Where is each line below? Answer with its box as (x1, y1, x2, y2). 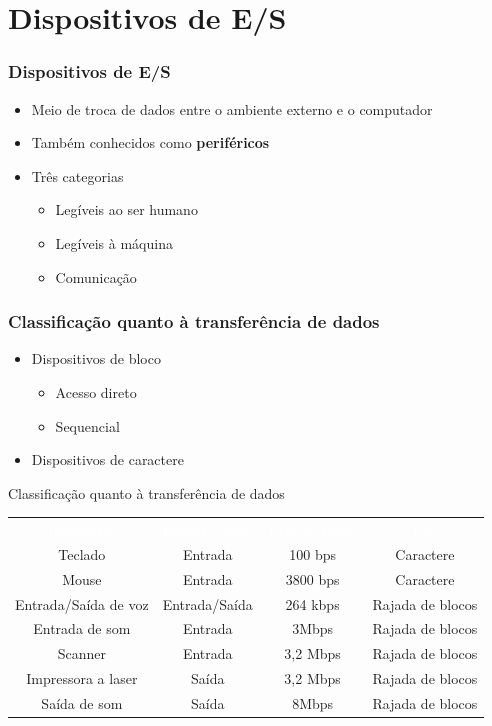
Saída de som (41, 693, 123, 713)
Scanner (57, 643, 106, 664)
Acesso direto (55, 381, 137, 402)
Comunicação (55, 266, 137, 287)
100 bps (289, 543, 336, 564)
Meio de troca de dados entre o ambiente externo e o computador (31, 98, 433, 119)
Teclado (58, 543, 106, 564)
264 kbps (285, 593, 340, 614)
